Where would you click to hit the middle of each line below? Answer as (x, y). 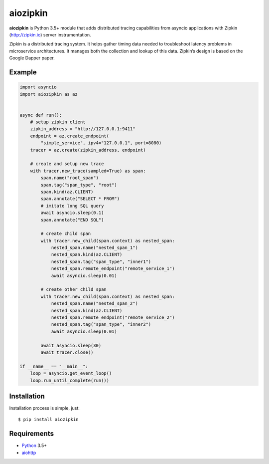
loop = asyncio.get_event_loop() (71, 373)
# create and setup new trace (67, 164)
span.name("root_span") (70, 178)
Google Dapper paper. (32, 58)
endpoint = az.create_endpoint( (70, 136)
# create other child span (73, 290)
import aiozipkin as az (49, 94)
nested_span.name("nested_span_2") (94, 304)
